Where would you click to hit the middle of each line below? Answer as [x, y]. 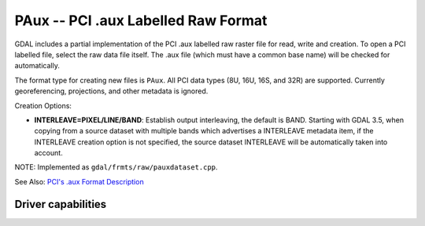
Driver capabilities [61, 204]
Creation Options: [43, 105]
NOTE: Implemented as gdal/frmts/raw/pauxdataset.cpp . [116, 167]
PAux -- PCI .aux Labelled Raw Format [141, 20]
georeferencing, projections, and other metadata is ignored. [111, 91]
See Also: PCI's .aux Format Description [79, 181]
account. [48, 153]
